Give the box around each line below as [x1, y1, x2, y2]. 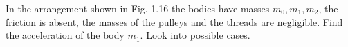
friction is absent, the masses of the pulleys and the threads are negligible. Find [6, 14, 343, 29]
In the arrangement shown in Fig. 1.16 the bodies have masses [6, 1, 270, 15]
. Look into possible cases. [140, 28, 250, 42]
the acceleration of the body [6, 28, 125, 42]
